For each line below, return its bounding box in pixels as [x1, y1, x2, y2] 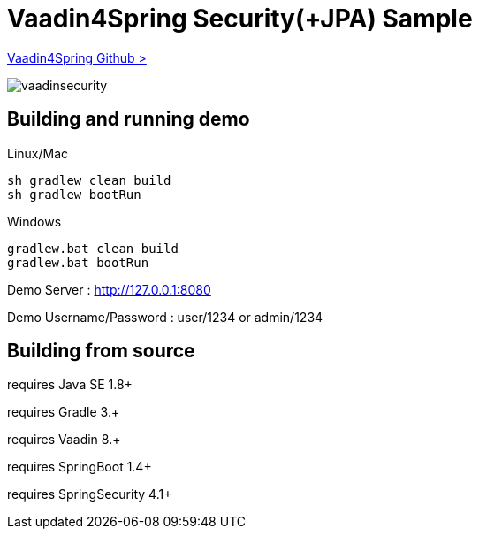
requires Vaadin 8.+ [7, 432, 121, 448]
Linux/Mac [7, 145, 69, 161]
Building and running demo [7, 108, 250, 131]
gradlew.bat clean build [7, 241, 179, 256]
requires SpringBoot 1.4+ [7, 459, 152, 475]
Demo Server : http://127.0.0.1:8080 [7, 281, 211, 297]
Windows [7, 213, 62, 229]
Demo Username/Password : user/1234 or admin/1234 [7, 309, 323, 325]
